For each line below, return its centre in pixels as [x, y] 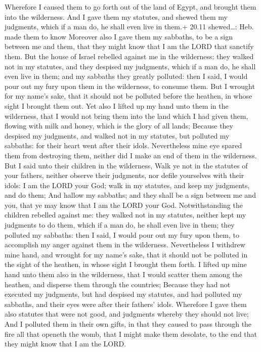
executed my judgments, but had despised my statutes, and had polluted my [123, 294]
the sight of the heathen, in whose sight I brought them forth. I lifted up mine [126, 264]
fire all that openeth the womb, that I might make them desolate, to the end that [131, 334]
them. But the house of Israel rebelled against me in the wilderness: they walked [129, 56]
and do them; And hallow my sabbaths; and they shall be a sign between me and [130, 195]
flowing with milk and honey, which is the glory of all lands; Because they [119, 126]
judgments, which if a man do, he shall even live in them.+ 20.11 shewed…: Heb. [129, 27]
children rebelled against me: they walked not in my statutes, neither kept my [125, 215]
